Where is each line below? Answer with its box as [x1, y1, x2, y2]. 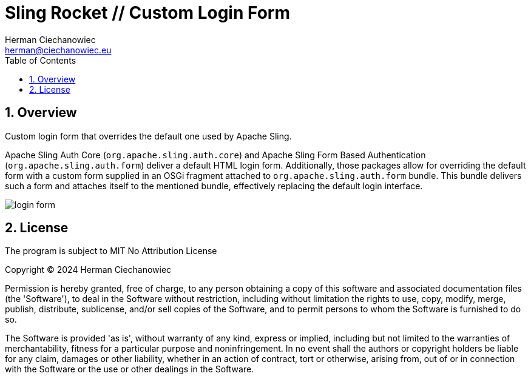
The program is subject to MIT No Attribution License [5, 246, 217, 257]
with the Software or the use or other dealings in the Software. [5, 364, 254, 375]
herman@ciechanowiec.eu [5, 44, 112, 55]
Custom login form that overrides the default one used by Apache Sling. [5, 130, 292, 141]
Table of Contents [5, 55, 76, 65]
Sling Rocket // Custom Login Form [5, 2, 290, 23]
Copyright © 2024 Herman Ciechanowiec [5, 264, 172, 275]
